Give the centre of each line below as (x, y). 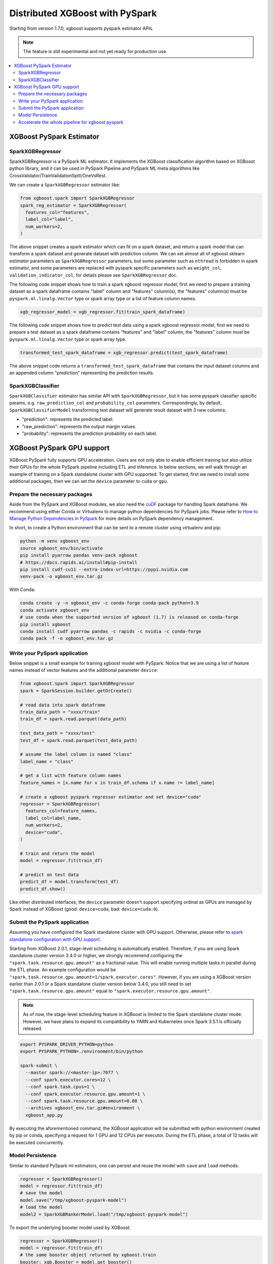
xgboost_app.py (44, 1115)
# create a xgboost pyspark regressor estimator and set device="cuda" (111, 797)
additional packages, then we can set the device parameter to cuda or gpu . (89, 481)
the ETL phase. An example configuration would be (63, 970)
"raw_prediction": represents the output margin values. (79, 426)
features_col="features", (57, 212)
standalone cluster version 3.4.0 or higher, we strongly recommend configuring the (96, 956)
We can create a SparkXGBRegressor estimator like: (65, 185)
